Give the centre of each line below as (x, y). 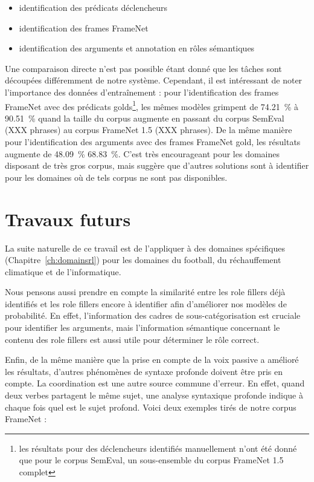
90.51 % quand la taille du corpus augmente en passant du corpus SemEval (145, 118)
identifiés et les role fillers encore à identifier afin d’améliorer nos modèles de (146, 303)
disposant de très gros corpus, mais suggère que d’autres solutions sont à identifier (157, 165)
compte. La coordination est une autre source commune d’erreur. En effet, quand (155, 383)
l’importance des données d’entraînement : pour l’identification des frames (142, 92)
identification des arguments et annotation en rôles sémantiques (137, 48)
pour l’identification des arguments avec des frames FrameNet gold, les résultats (153, 142)
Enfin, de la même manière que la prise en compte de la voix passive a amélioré (152, 360)
